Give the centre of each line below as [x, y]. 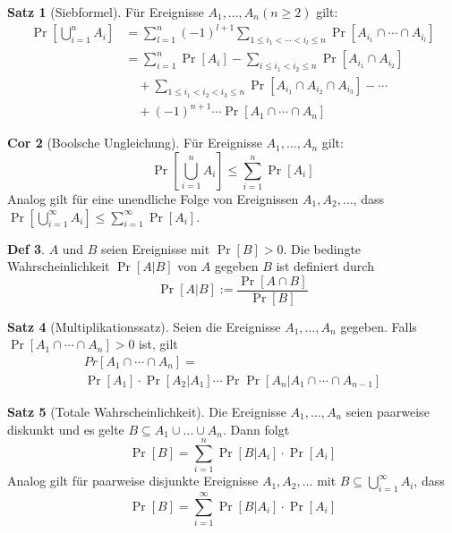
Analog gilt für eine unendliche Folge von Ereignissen [153, 198]
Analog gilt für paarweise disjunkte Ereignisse [133, 481]
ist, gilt [158, 344]
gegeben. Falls [379, 326]
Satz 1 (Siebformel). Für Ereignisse [106, 12]
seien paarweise [388, 412]
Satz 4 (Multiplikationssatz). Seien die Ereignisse [144, 326]
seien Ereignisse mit [156, 248]
